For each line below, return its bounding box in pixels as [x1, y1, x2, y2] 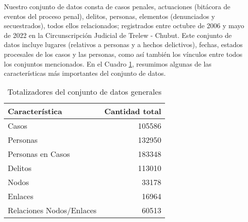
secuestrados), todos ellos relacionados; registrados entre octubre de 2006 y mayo [4, 20, 245, 31]
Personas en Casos [8, 148, 70, 159]
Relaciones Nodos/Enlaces [8, 204, 97, 216]
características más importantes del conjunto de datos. [4, 68, 166, 78]
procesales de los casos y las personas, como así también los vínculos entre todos [4, 49, 243, 59]
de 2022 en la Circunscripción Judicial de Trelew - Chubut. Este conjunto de [4, 30, 232, 40]
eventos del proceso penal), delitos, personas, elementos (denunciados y [4, 11, 215, 21]
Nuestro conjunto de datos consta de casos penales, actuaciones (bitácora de [4, 1, 231, 11]
